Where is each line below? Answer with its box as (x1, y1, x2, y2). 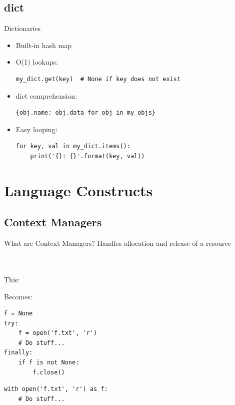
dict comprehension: (15, 90, 77, 101)
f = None (4, 310, 33, 317)
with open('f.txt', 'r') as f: (4, 385, 108, 393)
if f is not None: (18, 359, 79, 366)
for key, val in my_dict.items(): (15, 143, 130, 150)
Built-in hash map (15, 40, 71, 50)
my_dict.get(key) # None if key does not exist (15, 75, 181, 83)
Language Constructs (4, 180, 153, 200)
